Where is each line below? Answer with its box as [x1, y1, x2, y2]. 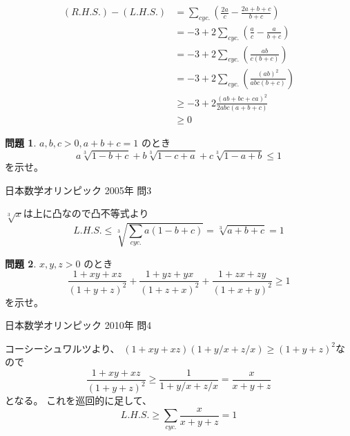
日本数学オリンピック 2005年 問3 [5, 182, 152, 197]
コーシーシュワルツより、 [5, 341, 120, 355]
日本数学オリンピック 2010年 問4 [5, 318, 152, 332]
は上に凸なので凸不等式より [23, 206, 149, 220]
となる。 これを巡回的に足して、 [5, 393, 153, 408]
